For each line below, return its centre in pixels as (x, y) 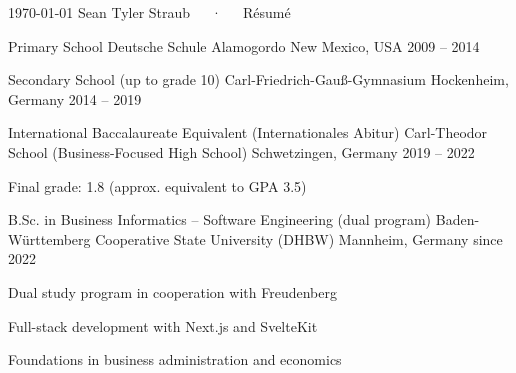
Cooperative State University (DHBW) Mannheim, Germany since (299, 238)
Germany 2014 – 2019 (75, 98)
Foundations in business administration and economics (175, 359)
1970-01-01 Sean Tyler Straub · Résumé (149, 12)
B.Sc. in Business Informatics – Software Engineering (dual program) (220, 219)
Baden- (457, 219)
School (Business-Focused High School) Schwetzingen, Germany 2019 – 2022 (241, 151)
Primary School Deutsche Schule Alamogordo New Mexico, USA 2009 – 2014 (244, 45)
